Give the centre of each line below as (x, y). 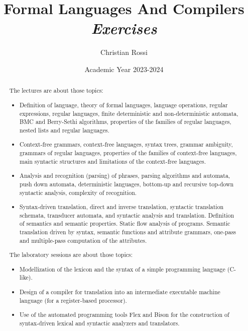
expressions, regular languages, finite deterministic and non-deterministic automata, (129, 113)
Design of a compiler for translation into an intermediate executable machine (120, 292)
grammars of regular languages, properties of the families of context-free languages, (128, 153)
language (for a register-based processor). (73, 300)
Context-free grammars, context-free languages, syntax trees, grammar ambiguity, (126, 144)
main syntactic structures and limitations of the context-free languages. (113, 161)
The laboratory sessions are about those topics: (71, 255)
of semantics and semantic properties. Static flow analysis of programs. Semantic (125, 223)
